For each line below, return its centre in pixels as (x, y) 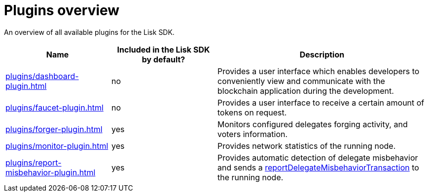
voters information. (253, 134)
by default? (163, 59)
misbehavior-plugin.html (51, 172)
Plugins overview (62, 10)
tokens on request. (252, 112)
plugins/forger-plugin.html (54, 129)
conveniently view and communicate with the (301, 81)
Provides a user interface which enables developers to (319, 71)
